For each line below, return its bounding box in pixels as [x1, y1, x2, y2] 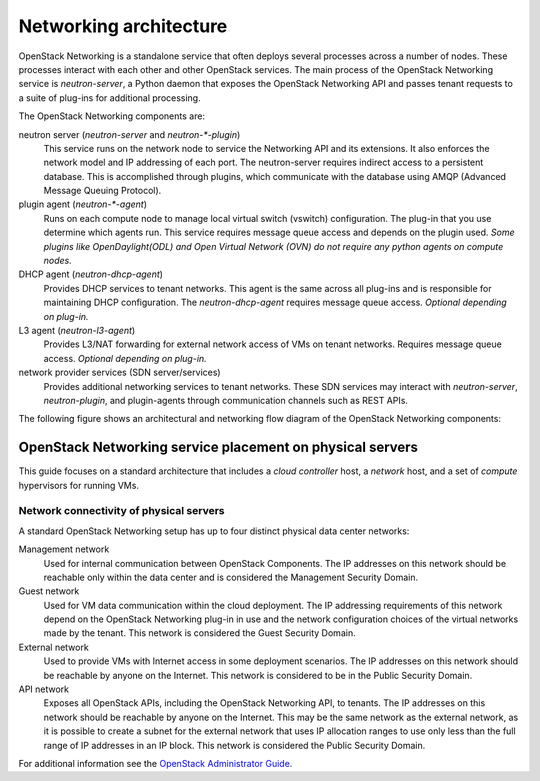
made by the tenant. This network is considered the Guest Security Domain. [43, 627, 356, 639]
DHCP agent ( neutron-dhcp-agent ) [18, 268, 164, 280]
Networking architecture [18, 15, 228, 37]
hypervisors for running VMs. [18, 479, 140, 491]
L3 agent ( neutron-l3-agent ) [18, 324, 136, 336]
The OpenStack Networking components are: [18, 110, 205, 122]
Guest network [18, 585, 80, 597]
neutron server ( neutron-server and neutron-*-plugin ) [18, 128, 241, 140]
